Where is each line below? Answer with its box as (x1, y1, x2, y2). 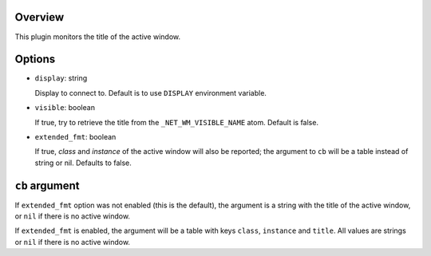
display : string (34, 73, 88, 83)
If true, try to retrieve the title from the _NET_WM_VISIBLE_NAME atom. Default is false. (34, 117, 319, 127)
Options (14, 53, 56, 66)
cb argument (14, 179, 80, 192)
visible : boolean (34, 103, 96, 112)
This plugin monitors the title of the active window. (14, 32, 181, 41)
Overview (14, 10, 65, 24)
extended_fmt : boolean (34, 132, 117, 141)
